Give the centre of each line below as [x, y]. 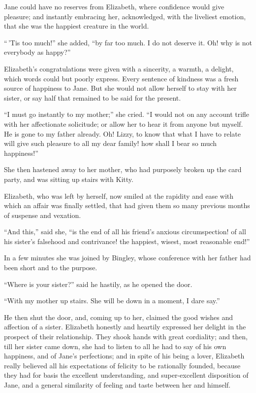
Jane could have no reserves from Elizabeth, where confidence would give [114, 6]
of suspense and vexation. [43, 215]
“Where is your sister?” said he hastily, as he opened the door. [98, 284]
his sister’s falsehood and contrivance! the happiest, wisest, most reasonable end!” [127, 241]
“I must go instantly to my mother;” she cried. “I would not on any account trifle [127, 114]
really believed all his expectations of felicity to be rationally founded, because [122, 365]
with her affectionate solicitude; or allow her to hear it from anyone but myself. [124, 124]
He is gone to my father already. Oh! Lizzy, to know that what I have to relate [123, 133]
